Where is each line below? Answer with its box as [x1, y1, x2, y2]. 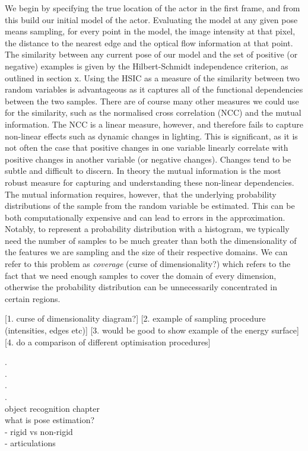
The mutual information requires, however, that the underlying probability [5, 188, 277, 200]
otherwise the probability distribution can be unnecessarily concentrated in [5, 281, 278, 293]
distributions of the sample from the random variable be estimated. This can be [5, 199, 295, 212]
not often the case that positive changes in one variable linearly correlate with [5, 141, 288, 154]
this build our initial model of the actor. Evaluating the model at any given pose [5, 13, 298, 26]
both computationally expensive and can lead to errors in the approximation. [5, 211, 285, 223]
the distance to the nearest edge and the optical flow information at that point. [5, 36, 293, 49]
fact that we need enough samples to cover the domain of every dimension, [5, 269, 277, 281]
